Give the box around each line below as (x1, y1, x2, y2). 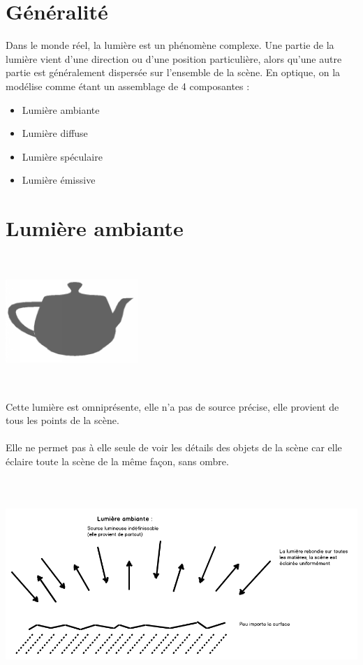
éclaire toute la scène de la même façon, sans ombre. (6, 453, 229, 468)
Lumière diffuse (22, 126, 88, 140)
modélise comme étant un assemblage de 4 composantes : (6, 78, 250, 93)
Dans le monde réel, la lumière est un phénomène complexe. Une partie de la (6, 38, 334, 52)
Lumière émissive (22, 173, 96, 187)
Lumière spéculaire (22, 149, 103, 163)
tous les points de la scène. (6, 413, 119, 427)
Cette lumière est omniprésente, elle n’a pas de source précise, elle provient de (6, 399, 339, 414)
